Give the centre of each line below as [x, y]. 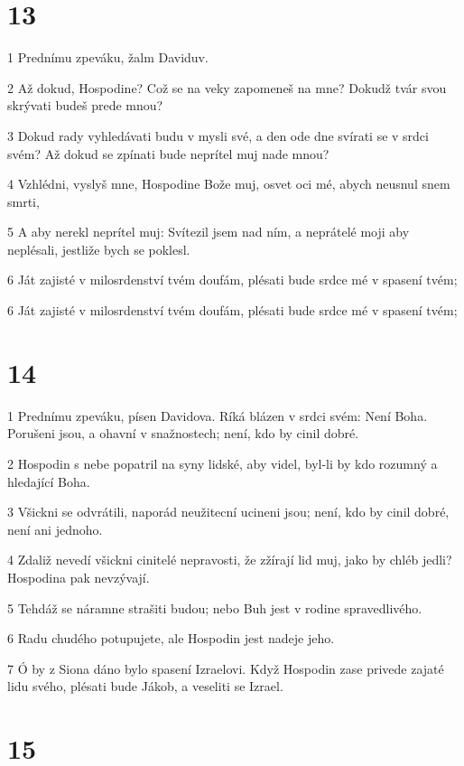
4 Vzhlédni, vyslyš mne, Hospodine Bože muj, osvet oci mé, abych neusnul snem [229, 184]
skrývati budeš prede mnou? [85, 105]
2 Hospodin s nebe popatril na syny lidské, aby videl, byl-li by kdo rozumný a [223, 463]
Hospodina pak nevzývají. [79, 577]
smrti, [23, 201]
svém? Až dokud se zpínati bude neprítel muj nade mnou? [168, 153]
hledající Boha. [49, 481]
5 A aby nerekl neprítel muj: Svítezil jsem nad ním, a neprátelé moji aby [209, 232]
